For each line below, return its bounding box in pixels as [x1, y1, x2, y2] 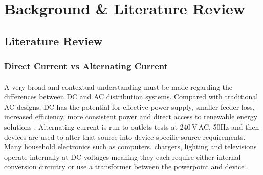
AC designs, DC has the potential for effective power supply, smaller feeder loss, [4, 101, 255, 112]
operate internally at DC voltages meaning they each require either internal [4, 151, 241, 162]
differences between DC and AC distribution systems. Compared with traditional [4, 91, 258, 102]
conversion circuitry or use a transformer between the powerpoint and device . [4, 161, 249, 172]
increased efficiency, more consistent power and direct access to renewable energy [4, 111, 258, 122]
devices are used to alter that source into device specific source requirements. [4, 131, 246, 142]
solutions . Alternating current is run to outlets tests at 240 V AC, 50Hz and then [4, 121, 259, 132]
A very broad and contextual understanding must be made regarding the [4, 81, 233, 92]
